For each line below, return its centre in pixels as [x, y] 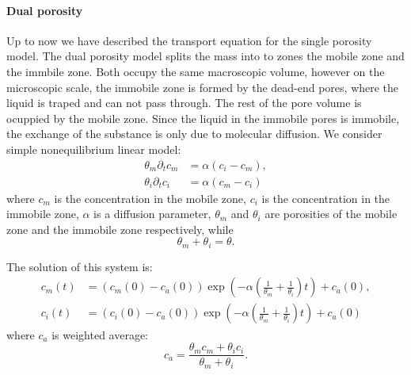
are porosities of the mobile [331, 214]
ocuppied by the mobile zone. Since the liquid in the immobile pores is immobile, [203, 118]
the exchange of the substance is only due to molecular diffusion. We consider [194, 134]
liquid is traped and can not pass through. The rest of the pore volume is [184, 103]
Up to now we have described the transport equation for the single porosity [189, 40]
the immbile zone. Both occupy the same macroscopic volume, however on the [196, 71]
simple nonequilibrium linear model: [94, 149]
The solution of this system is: [80, 266]
